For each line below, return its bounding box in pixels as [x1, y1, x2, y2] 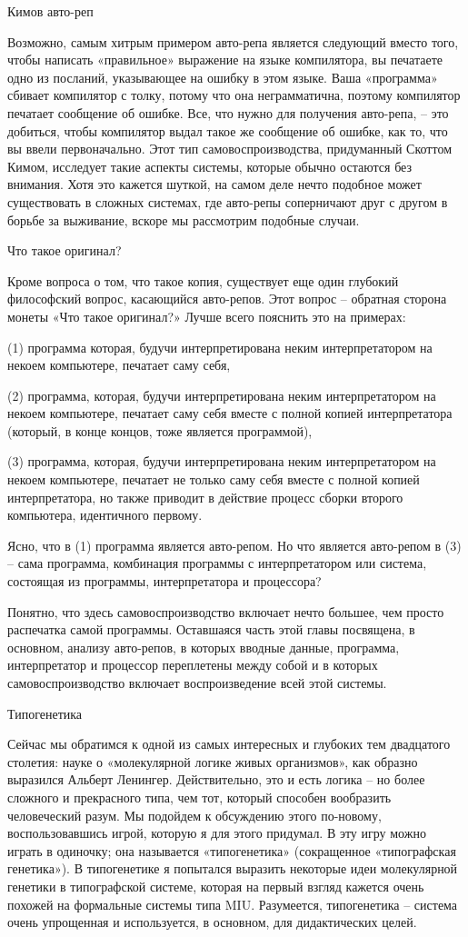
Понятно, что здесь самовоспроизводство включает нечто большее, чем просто [7, 602, 444, 621]
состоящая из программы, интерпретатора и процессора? [7, 572, 322, 591]
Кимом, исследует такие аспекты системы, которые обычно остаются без [7, 156, 413, 175]
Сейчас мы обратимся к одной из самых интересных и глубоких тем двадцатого [7, 734, 451, 753]
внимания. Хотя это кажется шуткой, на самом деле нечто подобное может [7, 174, 422, 194]
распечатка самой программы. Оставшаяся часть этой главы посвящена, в [7, 620, 415, 639]
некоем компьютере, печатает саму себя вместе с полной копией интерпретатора [7, 404, 453, 423]
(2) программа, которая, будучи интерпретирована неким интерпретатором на [7, 385, 436, 404]
